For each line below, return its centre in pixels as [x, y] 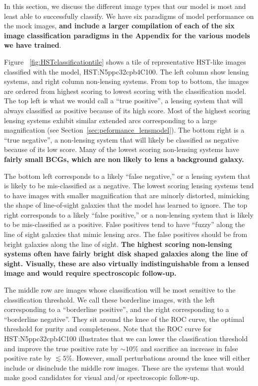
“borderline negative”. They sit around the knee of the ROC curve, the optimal [124, 319]
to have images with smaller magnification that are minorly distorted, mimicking [127, 195]
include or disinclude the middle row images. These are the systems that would [124, 367]
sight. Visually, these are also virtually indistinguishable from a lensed [127, 263]
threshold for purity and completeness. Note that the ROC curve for [108, 329]
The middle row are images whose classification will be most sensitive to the [120, 290]
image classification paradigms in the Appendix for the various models [127, 35]
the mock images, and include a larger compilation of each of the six [119, 26]
